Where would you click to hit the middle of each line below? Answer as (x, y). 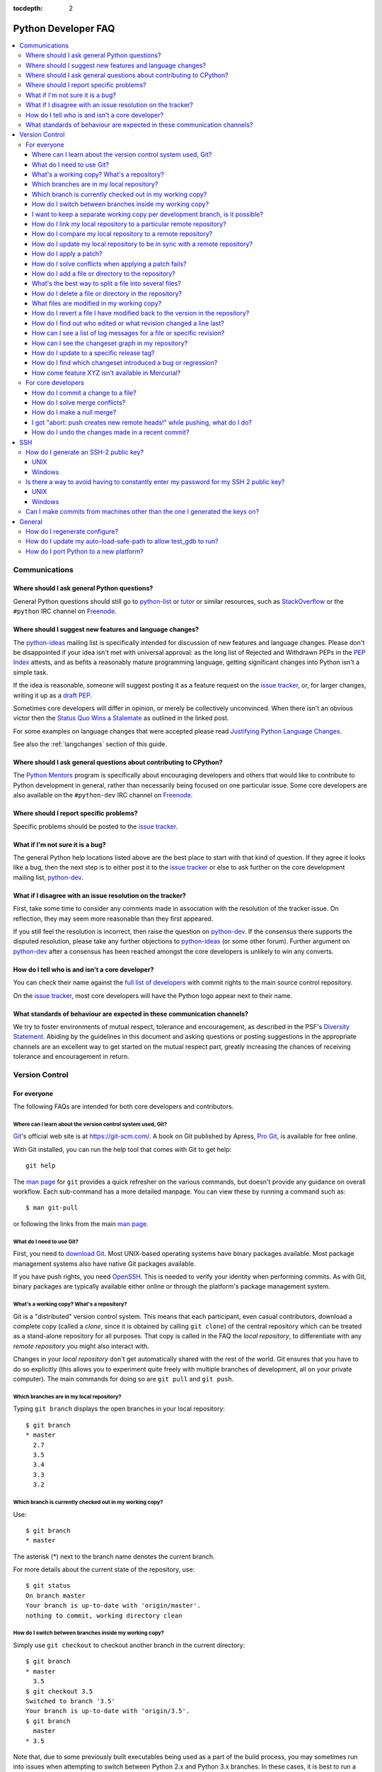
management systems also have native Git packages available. (104, 1263)
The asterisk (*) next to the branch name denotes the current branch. (114, 1557)
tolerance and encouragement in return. (71, 1057)
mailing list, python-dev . (48, 877)
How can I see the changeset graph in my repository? (110, 343)
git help (41, 1166)
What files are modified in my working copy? (97, 303)
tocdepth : (28, 8)
